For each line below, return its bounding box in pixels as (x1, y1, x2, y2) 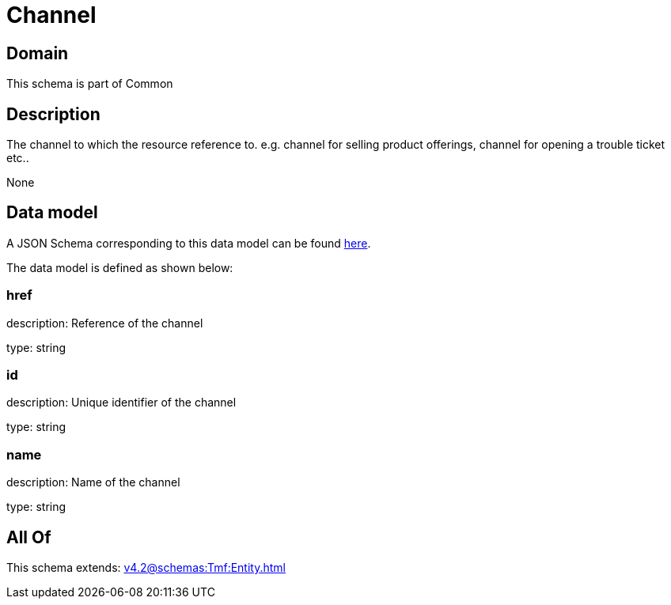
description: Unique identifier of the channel (6, 395, 237, 410)
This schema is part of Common (6, 77, 173, 91)
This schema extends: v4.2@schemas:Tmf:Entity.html (6, 560, 286, 574)
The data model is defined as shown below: (6, 260, 233, 274)
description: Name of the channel (6, 475, 180, 490)
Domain (6, 43, 69, 63)
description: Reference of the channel (6, 316, 203, 330)
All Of (6, 527, 51, 547)
